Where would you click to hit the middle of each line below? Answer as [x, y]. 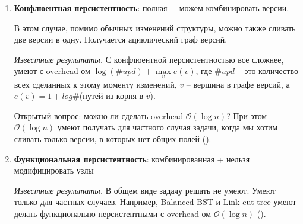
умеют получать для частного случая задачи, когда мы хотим [168, 127]
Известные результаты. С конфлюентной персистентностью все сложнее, [149, 59]
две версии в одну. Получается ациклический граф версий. [121, 39]
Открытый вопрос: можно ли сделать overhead [99, 115]
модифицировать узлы [54, 170]
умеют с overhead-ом [52, 71]
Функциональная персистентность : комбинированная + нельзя [132, 159]
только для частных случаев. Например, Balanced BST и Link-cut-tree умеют [155, 202]
